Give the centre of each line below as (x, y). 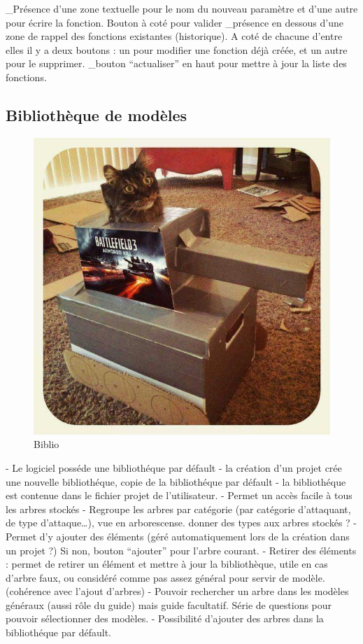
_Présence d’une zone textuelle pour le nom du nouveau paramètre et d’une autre (182, 8)
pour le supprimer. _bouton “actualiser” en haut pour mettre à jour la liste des (176, 63)
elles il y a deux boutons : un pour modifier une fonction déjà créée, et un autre (177, 49)
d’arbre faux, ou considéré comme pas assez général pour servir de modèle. (165, 577)
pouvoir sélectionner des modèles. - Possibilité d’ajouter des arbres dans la (165, 618)
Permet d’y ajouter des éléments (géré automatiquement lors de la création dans (178, 536)
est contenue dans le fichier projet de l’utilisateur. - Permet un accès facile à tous (179, 495)
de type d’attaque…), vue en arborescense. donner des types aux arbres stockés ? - (181, 523)
